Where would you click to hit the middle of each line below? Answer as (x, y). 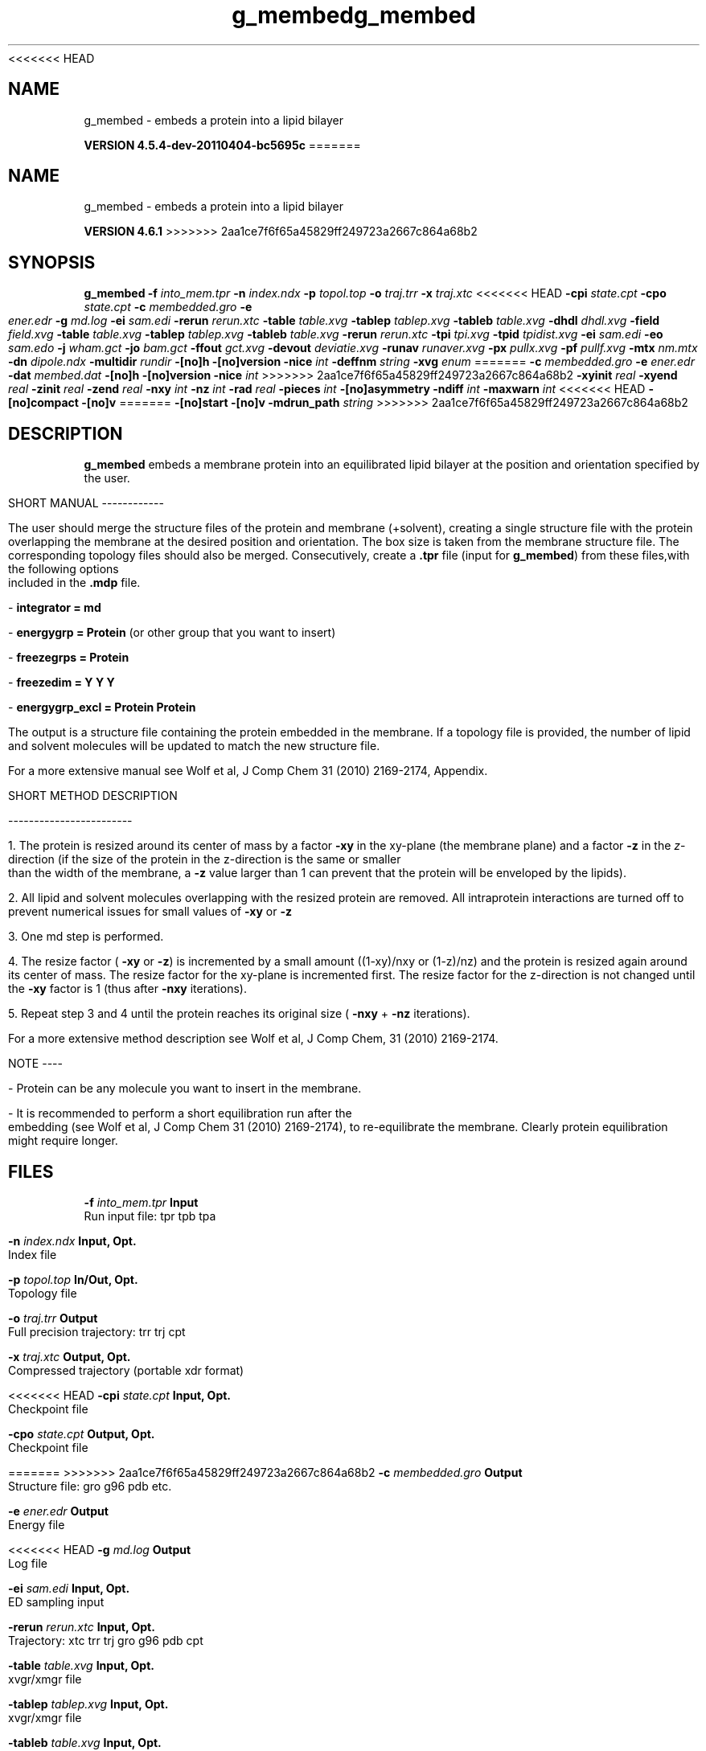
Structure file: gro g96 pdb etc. (90, 1486)
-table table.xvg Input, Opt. (81, 1665)
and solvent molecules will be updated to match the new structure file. (194, 746)
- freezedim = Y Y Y (62, 683)
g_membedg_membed (354, 15)
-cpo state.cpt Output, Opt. (82, 1433)
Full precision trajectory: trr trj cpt (97, 1331)
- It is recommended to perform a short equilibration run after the (180, 1113)
